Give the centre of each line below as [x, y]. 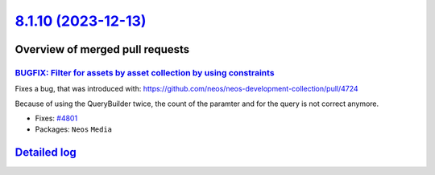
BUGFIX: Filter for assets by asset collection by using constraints [145, 72]
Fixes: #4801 [56, 118]
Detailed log [46, 153]
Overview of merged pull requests [102, 49]
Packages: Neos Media [74, 129]
